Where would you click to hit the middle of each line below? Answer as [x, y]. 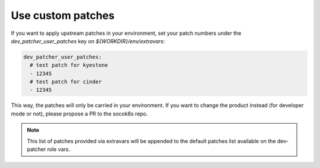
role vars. [59, 149]
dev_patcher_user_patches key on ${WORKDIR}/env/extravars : [88, 41]
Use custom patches [63, 15]
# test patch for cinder [66, 82]
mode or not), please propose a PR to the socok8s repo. [79, 114]
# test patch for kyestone [69, 65]
